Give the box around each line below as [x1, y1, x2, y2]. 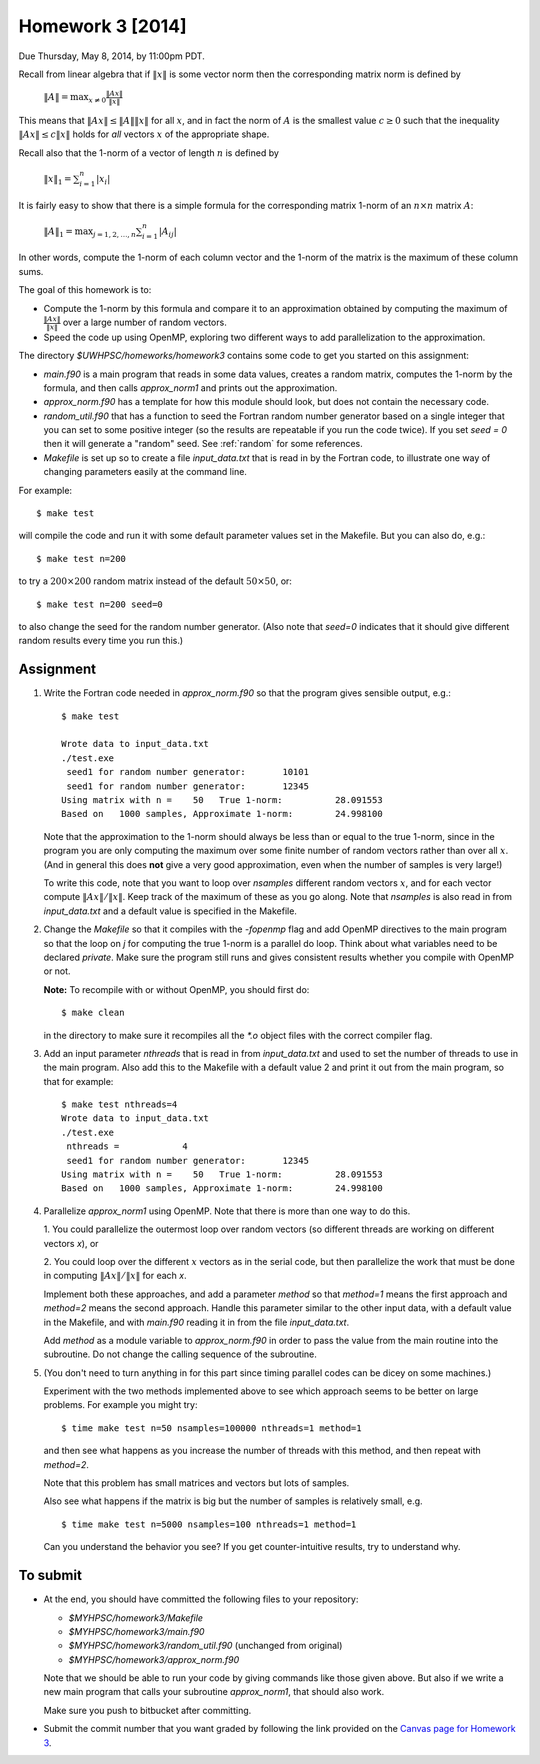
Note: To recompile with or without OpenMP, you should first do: [43, 983, 310, 995]
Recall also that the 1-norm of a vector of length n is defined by [18, 146, 280, 159]
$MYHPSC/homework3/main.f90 [68, 1625, 205, 1637]
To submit [18, 1567, 82, 1584]
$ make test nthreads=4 [61, 1099, 178, 1110]
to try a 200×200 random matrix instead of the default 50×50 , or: [18, 575, 292, 587]
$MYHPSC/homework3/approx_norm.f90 [68, 1653, 240, 1665]
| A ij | [158, 225, 177, 239]
